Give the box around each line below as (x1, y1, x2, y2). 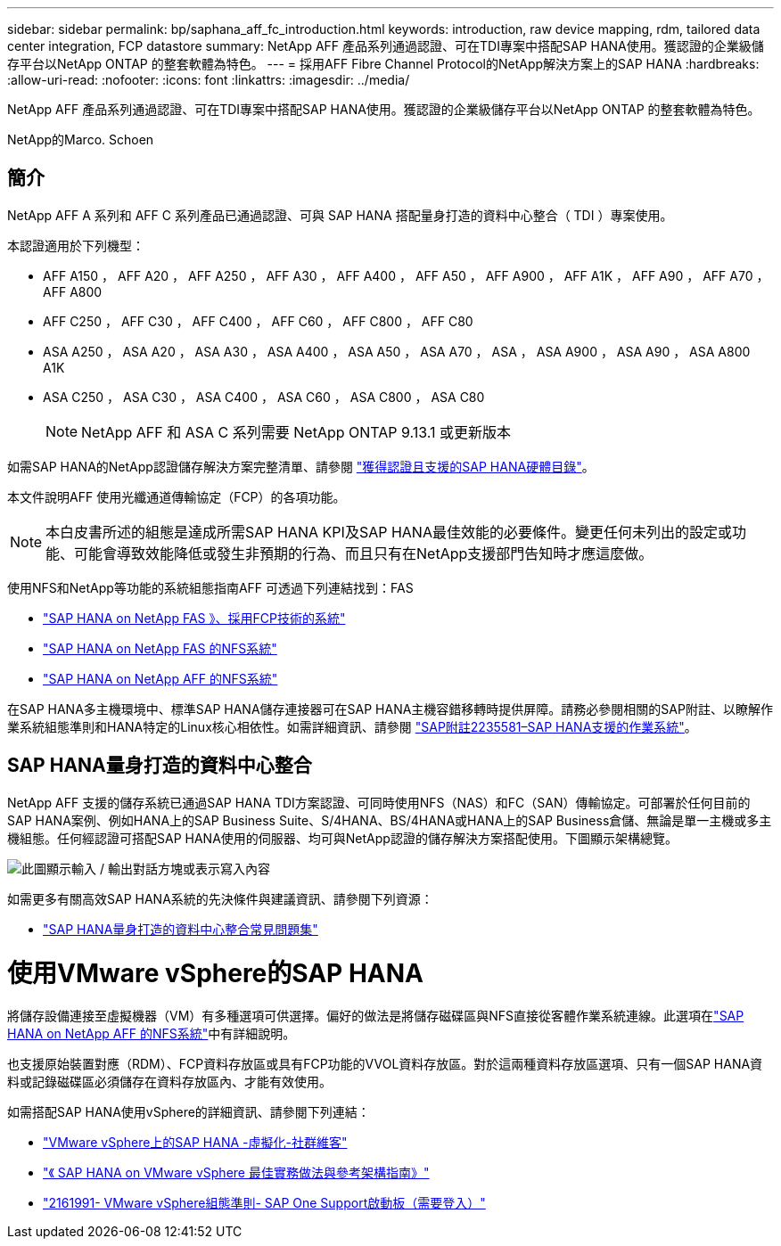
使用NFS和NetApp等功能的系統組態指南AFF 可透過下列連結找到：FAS (7, 579, 414, 595)
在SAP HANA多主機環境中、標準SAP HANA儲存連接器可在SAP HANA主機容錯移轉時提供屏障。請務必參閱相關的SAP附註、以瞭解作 (7, 701, 773, 717)
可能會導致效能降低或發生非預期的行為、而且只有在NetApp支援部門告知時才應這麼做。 (74, 544, 654, 562)
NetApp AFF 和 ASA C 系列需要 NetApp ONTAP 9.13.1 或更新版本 (81, 422, 512, 441)
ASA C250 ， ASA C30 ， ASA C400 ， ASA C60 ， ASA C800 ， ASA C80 (43, 389, 485, 405)
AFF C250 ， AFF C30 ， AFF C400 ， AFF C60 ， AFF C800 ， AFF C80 (43, 313, 473, 329)
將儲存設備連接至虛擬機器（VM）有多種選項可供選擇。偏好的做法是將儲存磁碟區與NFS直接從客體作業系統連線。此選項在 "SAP (7, 1008, 744, 1024)
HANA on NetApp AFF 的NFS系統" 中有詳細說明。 (7, 1026, 296, 1042)
